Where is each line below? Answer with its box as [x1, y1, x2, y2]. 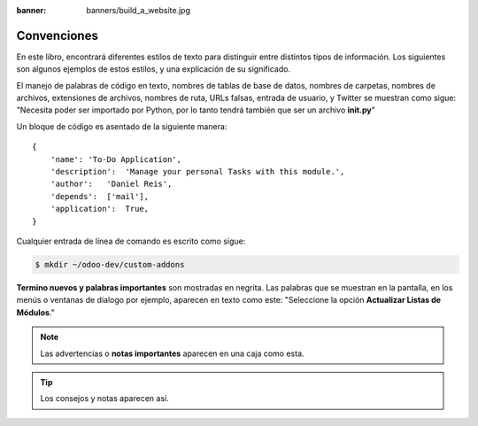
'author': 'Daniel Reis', [50, 179, 173, 190]
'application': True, [50, 204, 150, 214]
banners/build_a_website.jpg [86, 5, 190, 15]
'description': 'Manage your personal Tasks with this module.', [50, 167, 345, 177]
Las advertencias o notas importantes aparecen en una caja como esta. [40, 348, 305, 359]
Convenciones [16, 27, 99, 43]
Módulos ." [16, 306, 55, 318]
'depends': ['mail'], [50, 191, 150, 201]
